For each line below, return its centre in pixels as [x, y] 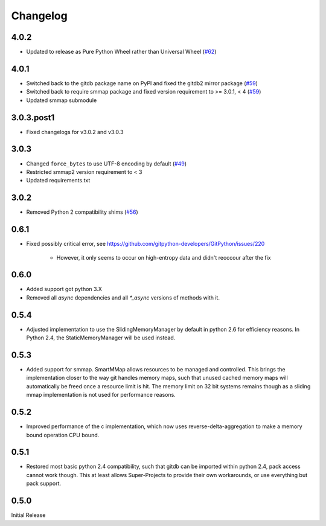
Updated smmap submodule [62, 100]
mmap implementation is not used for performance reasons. [101, 395]
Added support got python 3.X [64, 289]
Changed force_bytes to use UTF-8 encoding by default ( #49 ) [107, 164]
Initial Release [28, 515]
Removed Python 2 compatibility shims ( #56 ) [82, 212]
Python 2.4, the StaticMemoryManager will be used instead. [101, 338]
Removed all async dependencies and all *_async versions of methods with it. [123, 297]
